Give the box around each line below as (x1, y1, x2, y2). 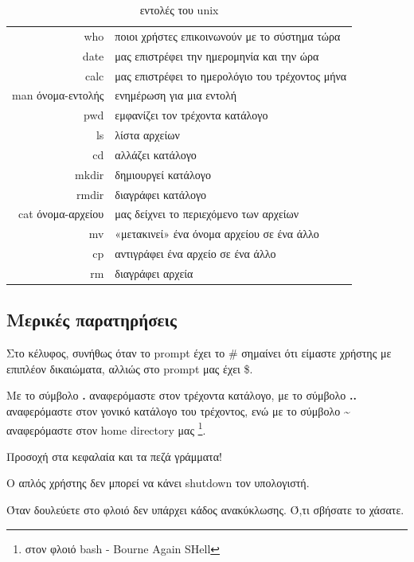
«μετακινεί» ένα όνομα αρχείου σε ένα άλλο (115, 225, 319, 242)
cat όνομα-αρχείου (18, 205, 104, 222)
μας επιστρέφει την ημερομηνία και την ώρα (115, 47, 319, 64)
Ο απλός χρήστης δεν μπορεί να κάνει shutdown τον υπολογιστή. (6, 474, 310, 491)
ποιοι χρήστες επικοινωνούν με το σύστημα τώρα (115, 27, 341, 44)
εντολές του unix (139, 2, 219, 18)
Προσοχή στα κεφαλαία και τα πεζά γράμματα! (6, 447, 222, 464)
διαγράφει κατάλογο (115, 185, 207, 202)
